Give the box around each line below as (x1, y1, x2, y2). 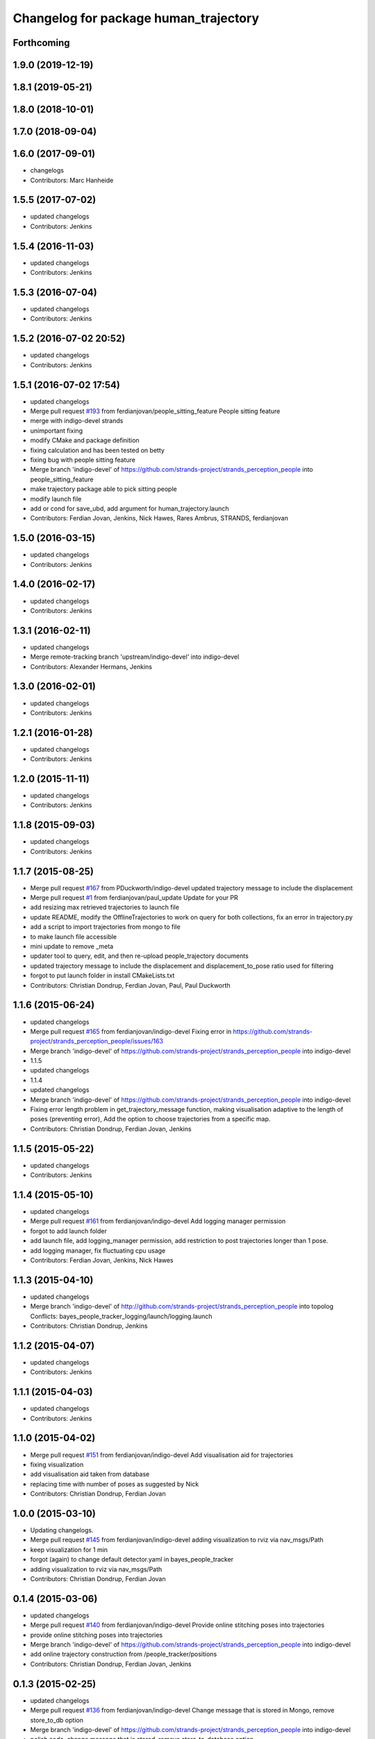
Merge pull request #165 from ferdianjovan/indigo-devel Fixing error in (30, 1027, 232, 1036)
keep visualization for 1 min (30, 1545, 108, 1554)
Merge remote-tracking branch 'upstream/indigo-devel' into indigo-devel (30, 652, 240, 661)
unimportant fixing (30, 426, 83, 435)
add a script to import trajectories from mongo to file (30, 922, 181, 931)
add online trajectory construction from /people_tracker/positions (30, 1650, 217, 1658)
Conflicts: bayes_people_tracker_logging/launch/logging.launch (30, 1312, 212, 1320)
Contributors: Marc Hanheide (30, 176, 114, 184)
